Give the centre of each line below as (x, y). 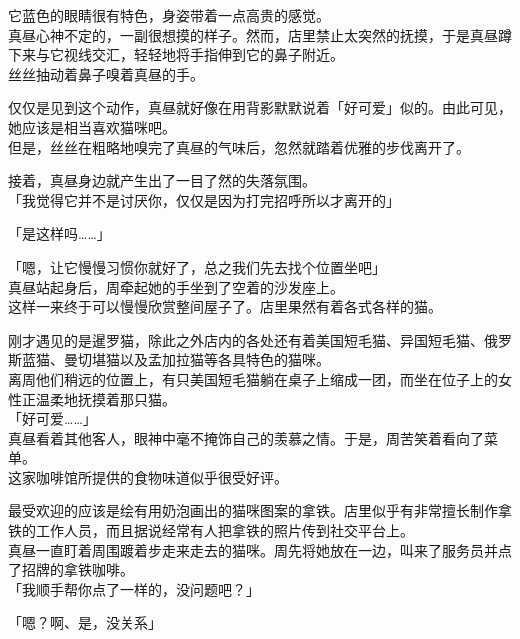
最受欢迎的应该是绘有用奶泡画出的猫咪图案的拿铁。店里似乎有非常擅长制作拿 (260, 510)
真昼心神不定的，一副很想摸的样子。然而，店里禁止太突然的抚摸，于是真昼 (253, 34)
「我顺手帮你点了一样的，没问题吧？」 (134, 588)
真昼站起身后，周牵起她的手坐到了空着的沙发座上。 (176, 286)
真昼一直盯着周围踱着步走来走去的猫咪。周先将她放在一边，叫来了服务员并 (253, 549)
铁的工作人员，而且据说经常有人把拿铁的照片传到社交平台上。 (211, 530)
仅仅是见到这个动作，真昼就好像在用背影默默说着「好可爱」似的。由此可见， (260, 107)
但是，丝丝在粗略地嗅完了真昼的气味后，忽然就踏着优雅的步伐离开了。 (239, 146)
